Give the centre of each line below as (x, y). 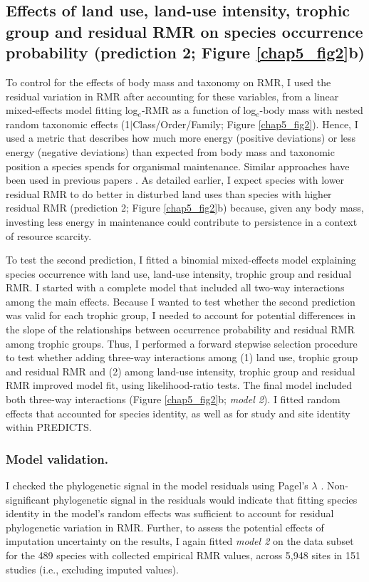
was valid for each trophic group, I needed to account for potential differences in (181, 315)
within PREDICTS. (49, 427)
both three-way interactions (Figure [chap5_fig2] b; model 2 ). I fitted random (173, 399)
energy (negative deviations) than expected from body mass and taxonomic (170, 151)
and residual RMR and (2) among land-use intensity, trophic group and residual (181, 371)
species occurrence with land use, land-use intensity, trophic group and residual (179, 273)
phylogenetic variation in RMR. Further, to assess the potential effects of (165, 527)
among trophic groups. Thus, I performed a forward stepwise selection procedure (182, 343)
